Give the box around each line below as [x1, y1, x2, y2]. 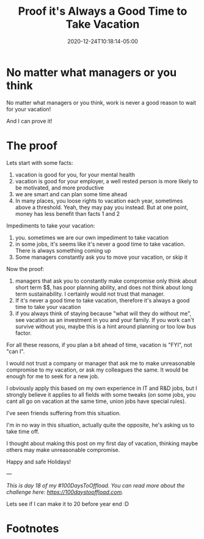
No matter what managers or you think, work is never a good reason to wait [6, 99, 197, 106]
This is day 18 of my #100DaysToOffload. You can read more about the [6, 481, 185, 489]
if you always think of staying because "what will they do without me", [15, 310, 192, 317]
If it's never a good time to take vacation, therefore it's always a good [15, 296, 190, 304]
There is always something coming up [15, 247, 111, 254]
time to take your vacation [15, 303, 81, 310]
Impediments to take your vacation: [6, 222, 95, 229]
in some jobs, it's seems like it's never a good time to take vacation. [15, 240, 186, 248]
